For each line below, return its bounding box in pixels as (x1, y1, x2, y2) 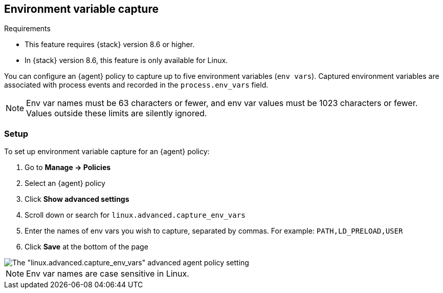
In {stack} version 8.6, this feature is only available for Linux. (25, 56, 228, 65)
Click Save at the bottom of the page (25, 242, 148, 252)
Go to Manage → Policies (25, 163, 111, 172)
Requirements (4, 24, 51, 33)
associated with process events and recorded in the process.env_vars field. (4, 80, 269, 90)
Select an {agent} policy (25, 179, 105, 188)
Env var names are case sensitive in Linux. (26, 268, 189, 279)
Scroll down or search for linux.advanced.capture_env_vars (25, 211, 246, 220)
